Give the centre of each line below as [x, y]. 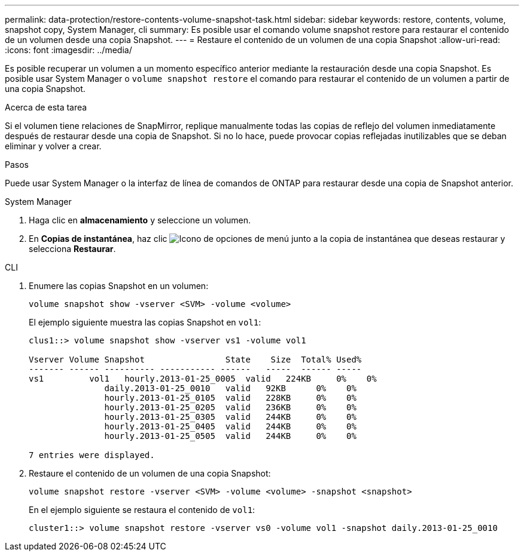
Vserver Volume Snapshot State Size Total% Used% [195, 360]
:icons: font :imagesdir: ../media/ [68, 50]
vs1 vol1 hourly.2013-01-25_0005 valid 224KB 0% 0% [203, 379]
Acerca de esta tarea [46, 107]
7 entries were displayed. [92, 455]
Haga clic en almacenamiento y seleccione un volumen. [140, 220]
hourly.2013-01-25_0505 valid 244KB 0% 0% [230, 436]
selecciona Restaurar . [72, 249]
